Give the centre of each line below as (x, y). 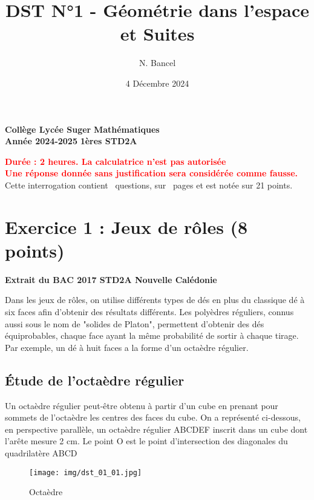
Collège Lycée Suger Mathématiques (82, 129)
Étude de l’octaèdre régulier (95, 380)
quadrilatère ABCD (41, 452)
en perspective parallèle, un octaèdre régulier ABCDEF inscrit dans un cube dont (156, 429)
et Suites (157, 34)
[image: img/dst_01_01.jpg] (86, 472)
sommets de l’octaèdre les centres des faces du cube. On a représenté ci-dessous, (153, 417)
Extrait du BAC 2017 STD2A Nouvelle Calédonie (111, 279)
